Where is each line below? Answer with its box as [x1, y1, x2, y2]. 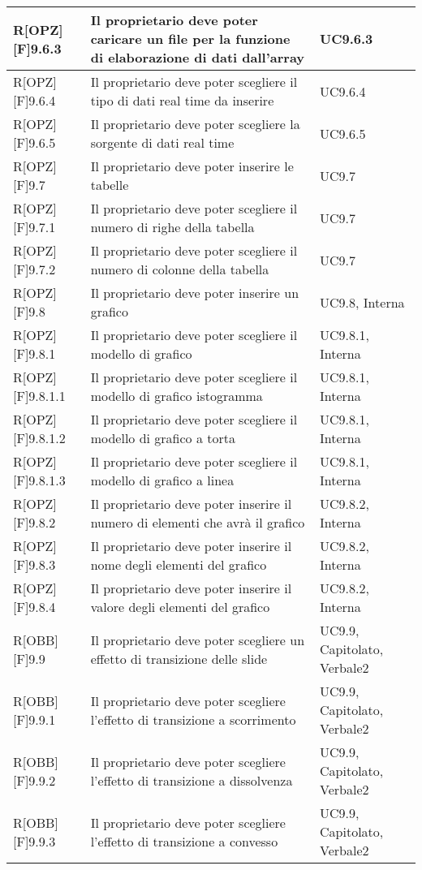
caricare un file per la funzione [90, 29, 291, 48]
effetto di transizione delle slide [90, 648, 268, 668]
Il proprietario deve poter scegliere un [90, 630, 305, 649]
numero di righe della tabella [90, 217, 255, 236]
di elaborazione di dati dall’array [90, 48, 305, 67]
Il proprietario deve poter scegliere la [90, 114, 300, 133]
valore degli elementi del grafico [90, 597, 270, 616]
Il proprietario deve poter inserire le [90, 157, 294, 175]
